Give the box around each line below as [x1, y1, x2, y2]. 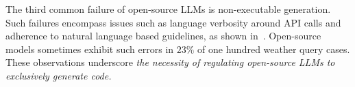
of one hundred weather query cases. [197, 41, 350, 56]
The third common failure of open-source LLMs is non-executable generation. [5, 2, 331, 16]
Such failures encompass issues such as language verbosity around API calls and [5, 15, 341, 29]
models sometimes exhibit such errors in [5, 41, 174, 56]
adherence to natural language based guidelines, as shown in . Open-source [5, 29, 321, 43]
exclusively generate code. [5, 68, 112, 82]
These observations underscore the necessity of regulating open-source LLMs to [5, 55, 335, 69]
